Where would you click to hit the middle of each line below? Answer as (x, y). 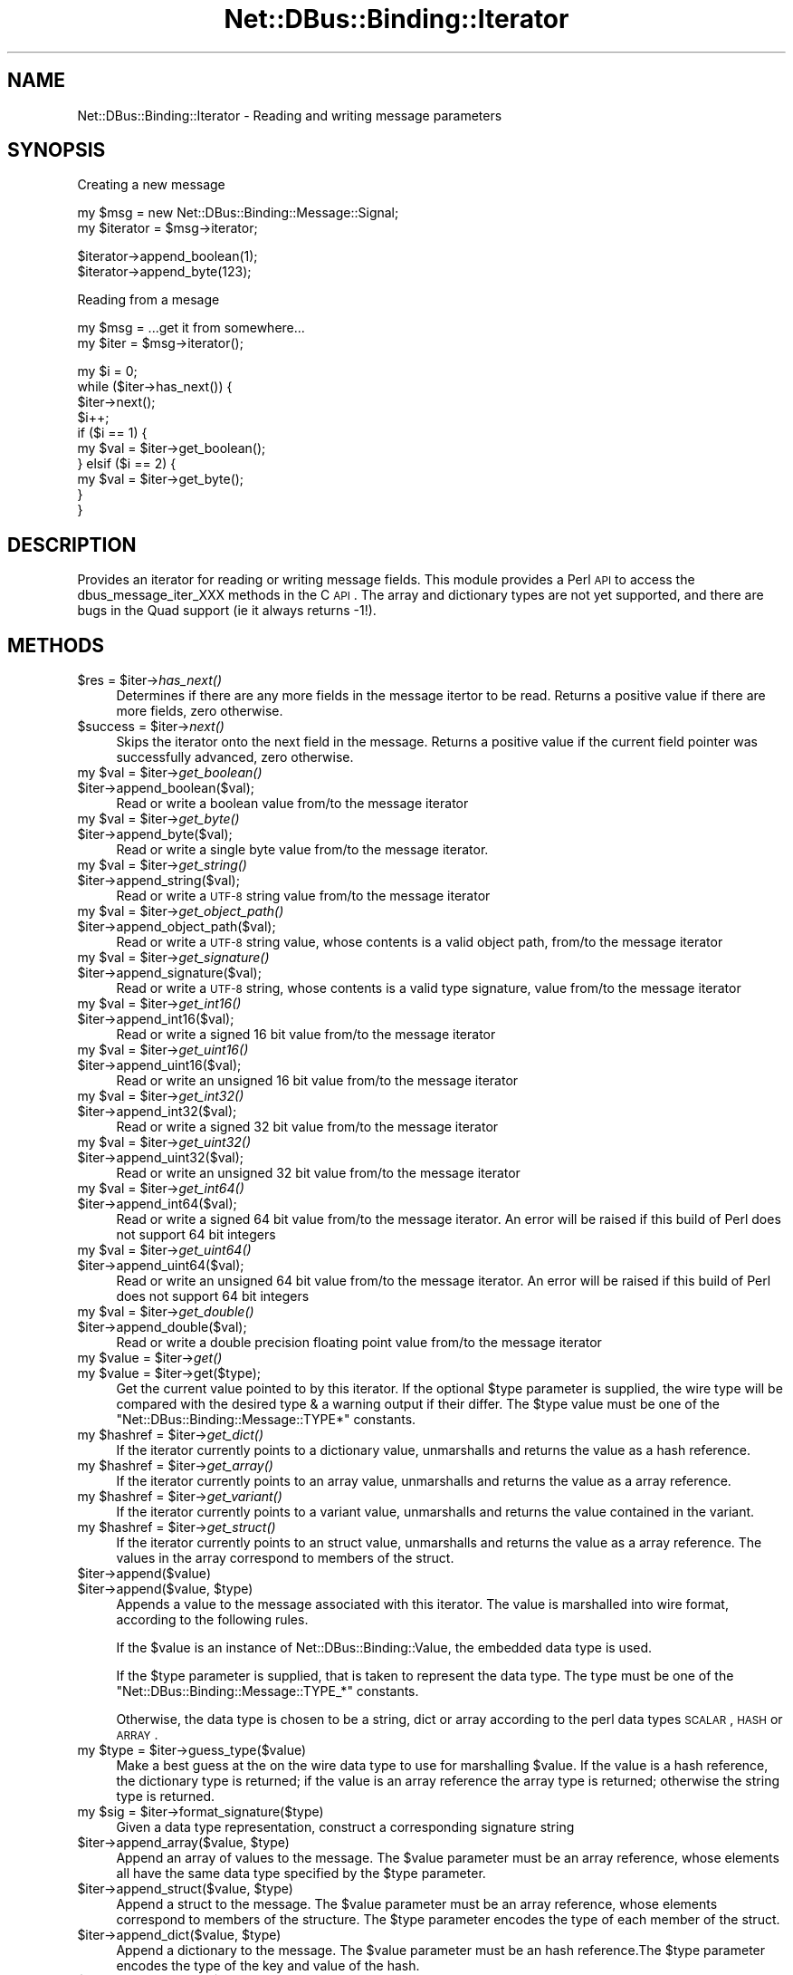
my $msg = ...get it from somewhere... (191, 328)
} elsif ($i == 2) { (127, 464)
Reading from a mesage (148, 300)
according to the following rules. (212, 1620)
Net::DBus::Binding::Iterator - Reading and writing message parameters (290, 115)
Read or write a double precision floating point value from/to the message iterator (359, 1343)
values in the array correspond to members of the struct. (285, 1558)
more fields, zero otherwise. (200, 711)
